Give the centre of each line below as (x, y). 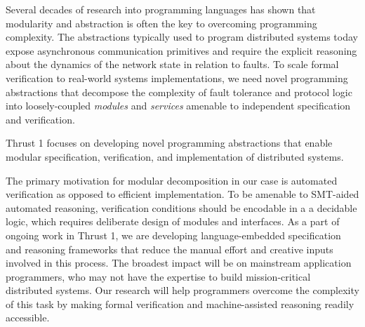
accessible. (28, 318)
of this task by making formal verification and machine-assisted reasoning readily (180, 303)
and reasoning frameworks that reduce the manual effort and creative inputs (170, 249)
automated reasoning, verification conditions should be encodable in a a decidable (181, 207)
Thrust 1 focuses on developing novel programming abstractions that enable (169, 143)
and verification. (40, 119)
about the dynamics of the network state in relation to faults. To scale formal (172, 64)
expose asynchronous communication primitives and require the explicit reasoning (181, 50)
